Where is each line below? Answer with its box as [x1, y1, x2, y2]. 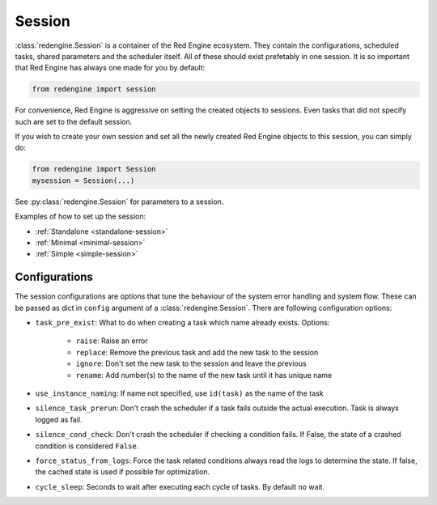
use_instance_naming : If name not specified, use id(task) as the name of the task [35, 388, 324, 398]
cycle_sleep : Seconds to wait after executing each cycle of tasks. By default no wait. [35, 482, 325, 491]
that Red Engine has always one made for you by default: [15, 63, 206, 73]
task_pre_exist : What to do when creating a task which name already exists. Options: [35, 318, 330, 328]
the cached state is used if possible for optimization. [35, 467, 210, 477]
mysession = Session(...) [32, 176, 135, 185]
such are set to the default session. [15, 117, 133, 126]
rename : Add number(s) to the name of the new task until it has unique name [75, 370, 333, 380]
